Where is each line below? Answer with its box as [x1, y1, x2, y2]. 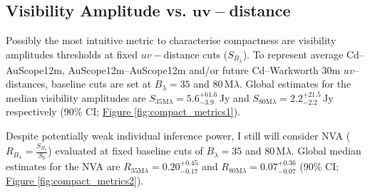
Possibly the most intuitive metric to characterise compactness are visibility [6, 33, 336, 48]
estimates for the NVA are [6, 159, 120, 174]
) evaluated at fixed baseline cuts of [48, 143, 203, 158]
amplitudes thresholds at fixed [6, 46, 138, 61]
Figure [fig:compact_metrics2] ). [6, 172, 144, 187]
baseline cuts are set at [51, 76, 152, 91]
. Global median [291, 143, 361, 158]
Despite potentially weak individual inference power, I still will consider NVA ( [6, 128, 351, 143]
